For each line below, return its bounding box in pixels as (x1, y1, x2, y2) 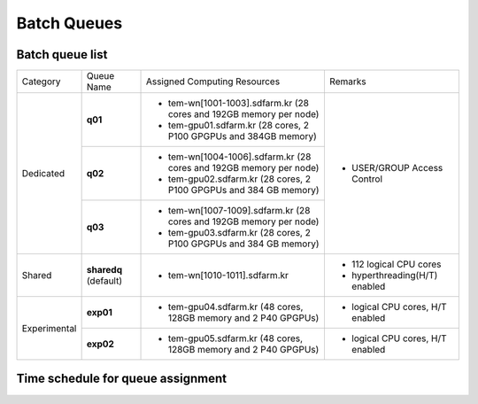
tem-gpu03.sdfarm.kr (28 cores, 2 (167, 227, 312, 239)
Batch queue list (16, 47, 108, 62)
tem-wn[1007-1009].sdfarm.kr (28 (167, 205, 311, 217)
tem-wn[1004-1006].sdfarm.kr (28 (167, 151, 312, 163)
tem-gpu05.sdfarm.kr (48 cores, (167, 332, 304, 345)
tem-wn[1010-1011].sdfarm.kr (167, 269, 289, 282)
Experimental (21, 322, 77, 334)
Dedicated (21, 167, 66, 180)
